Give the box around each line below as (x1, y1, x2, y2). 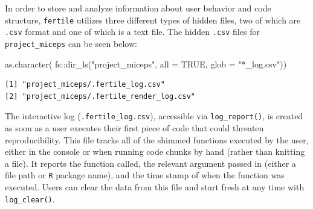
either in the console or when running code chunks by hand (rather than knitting (5, 145, 305, 158)
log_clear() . (5, 192, 55, 205)
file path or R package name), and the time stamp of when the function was (5, 169, 285, 181)
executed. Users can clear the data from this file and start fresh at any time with (5, 181, 305, 193)
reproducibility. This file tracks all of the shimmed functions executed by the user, (5, 133, 309, 146)
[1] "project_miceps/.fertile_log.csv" (5, 80, 165, 89)
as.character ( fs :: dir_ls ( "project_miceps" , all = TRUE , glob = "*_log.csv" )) (5, 57, 287, 70)
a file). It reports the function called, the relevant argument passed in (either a (5, 157, 296, 169)
